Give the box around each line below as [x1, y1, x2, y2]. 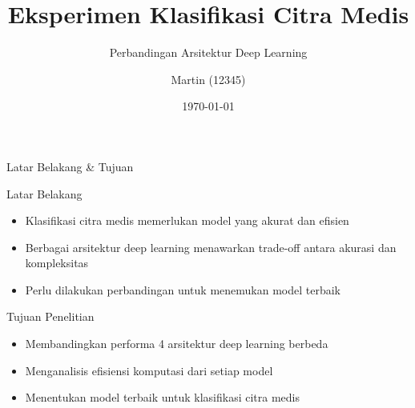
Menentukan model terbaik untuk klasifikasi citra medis [25, 389, 300, 406]
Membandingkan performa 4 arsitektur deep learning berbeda [25, 335, 328, 352]
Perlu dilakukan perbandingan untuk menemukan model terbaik [25, 281, 340, 298]
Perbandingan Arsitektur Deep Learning [109, 44, 308, 61]
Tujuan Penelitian [6, 308, 95, 325]
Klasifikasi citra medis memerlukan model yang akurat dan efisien [25, 212, 349, 229]
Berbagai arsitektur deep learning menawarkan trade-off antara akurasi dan [25, 238, 397, 255]
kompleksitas [25, 254, 89, 271]
